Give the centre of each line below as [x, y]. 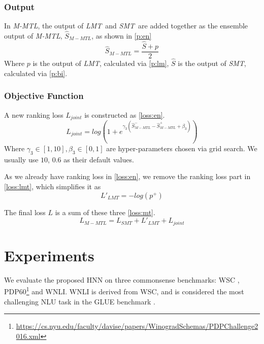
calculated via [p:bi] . [36, 73]
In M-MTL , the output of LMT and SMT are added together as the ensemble [126, 26]
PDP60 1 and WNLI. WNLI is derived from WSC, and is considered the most [124, 291]
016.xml [28, 336]
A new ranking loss [34, 114]
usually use [21, 159]
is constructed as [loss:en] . [125, 114]
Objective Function [44, 96]
